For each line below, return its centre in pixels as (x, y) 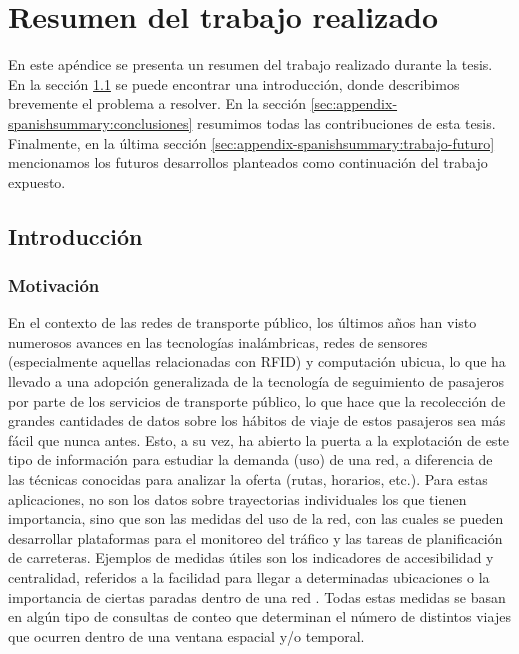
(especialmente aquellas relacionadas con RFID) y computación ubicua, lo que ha (257, 361)
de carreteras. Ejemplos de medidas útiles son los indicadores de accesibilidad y (251, 557)
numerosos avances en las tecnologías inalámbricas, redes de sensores (218, 341)
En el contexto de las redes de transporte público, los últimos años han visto (242, 322)
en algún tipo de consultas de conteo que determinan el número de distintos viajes (259, 616)
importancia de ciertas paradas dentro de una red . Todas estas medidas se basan (257, 596)
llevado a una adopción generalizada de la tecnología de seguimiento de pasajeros (256, 381)
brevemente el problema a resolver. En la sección (157, 103)
